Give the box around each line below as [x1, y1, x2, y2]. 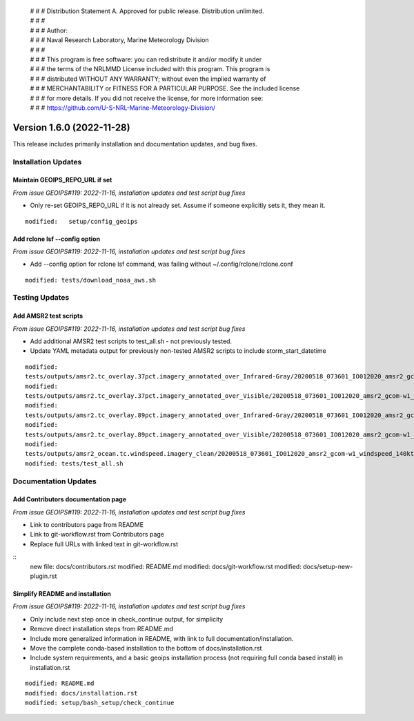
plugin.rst [30, 572, 57, 580]
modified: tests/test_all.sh [25, 459, 124, 468]
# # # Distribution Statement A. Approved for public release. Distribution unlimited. [30, 7, 264, 15]
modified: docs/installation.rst [25, 689, 138, 697]
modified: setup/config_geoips [25, 218, 138, 225]
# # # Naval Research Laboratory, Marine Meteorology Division [30, 36, 210, 44]
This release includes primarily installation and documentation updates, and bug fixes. [12, 140, 258, 148]
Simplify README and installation [12, 590, 112, 598]
